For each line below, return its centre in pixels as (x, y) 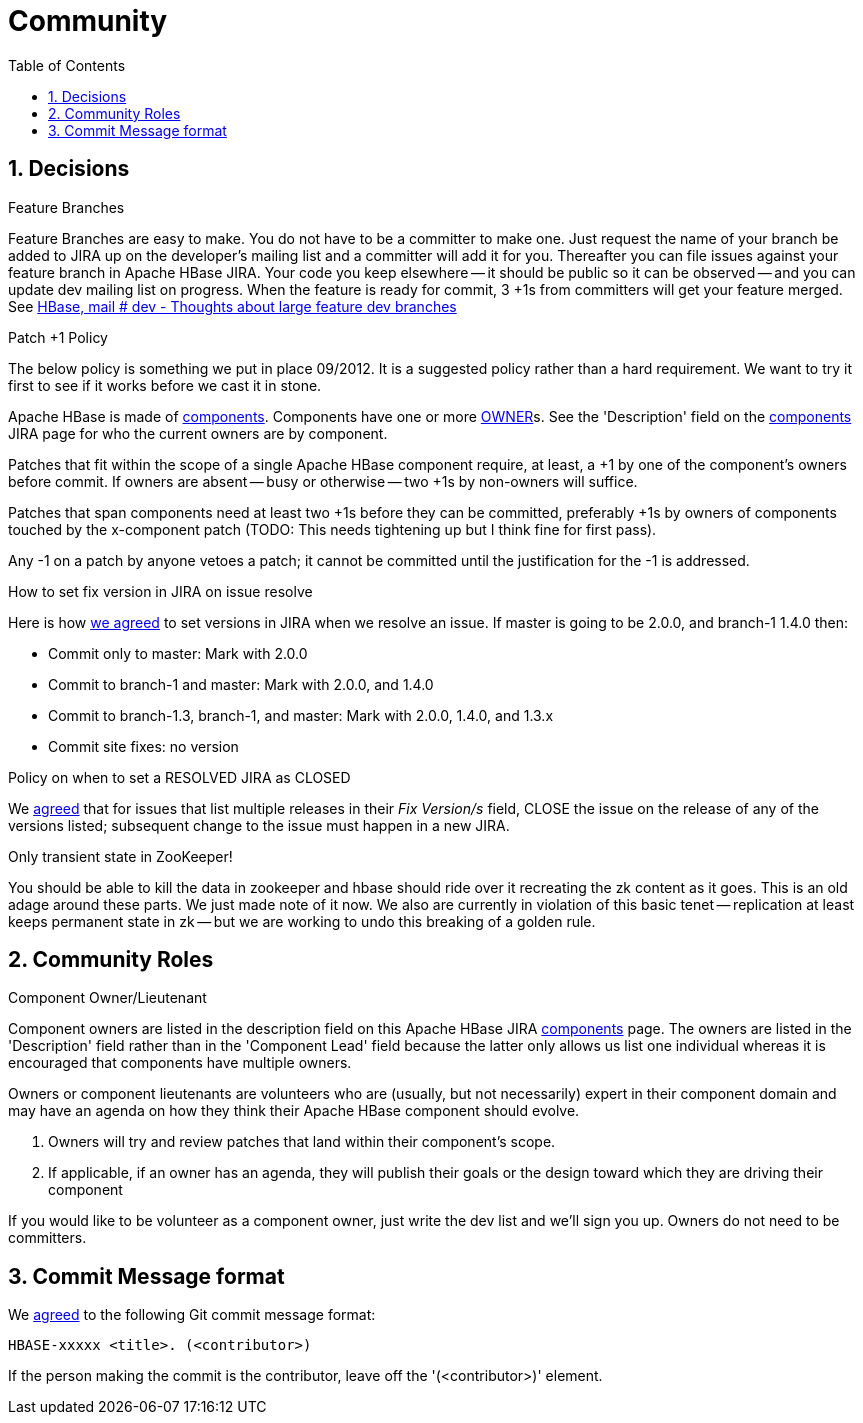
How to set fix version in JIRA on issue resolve (160, 591)
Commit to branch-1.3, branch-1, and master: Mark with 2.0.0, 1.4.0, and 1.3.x (301, 715)
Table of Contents (67, 65)
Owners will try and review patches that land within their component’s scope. (302, 1142)
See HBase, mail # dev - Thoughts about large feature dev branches (232, 306)
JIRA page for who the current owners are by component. (198, 433)
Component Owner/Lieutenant (107, 998)
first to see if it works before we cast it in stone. (165, 385)
